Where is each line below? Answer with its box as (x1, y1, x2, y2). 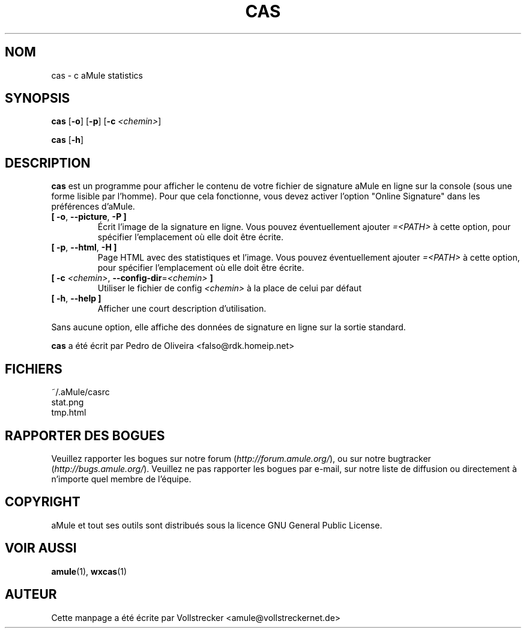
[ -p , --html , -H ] (51, 242, 117, 253)
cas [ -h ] (51, 135, 84, 145)
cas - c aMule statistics (51, 70, 143, 80)
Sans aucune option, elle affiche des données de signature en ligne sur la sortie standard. (51, 322, 406, 333)
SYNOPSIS (5, 91, 70, 106)
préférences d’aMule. (51, 201, 135, 212)
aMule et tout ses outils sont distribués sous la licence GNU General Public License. (51, 519, 382, 530)
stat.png (51, 397, 84, 408)
